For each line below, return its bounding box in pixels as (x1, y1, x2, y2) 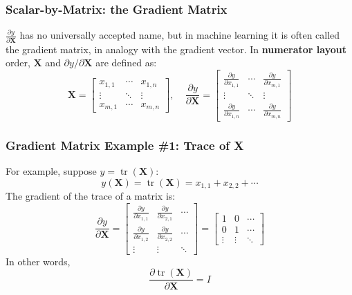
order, (6, 55, 30, 70)
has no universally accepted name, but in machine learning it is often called (19, 28, 340, 42)
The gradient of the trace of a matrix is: (6, 189, 176, 203)
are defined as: (95, 55, 157, 70)
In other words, (6, 254, 71, 268)
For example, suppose (6, 164, 97, 178)
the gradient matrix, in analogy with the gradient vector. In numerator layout (6, 41, 346, 56)
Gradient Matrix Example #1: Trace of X (6, 136, 244, 153)
